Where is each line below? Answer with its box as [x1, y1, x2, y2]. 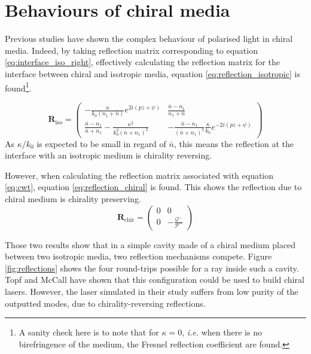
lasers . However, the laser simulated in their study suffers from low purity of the [5, 285, 298, 297]
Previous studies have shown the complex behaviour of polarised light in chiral [5, 32, 293, 45]
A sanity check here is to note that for [19, 326, 159, 338]
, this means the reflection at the [173, 137, 294, 149]
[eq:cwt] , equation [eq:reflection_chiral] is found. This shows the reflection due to [5, 181, 302, 193]
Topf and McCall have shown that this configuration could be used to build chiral [5, 273, 304, 286]
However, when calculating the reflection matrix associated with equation [5, 169, 274, 181]
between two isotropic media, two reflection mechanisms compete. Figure [5, 250, 272, 263]
